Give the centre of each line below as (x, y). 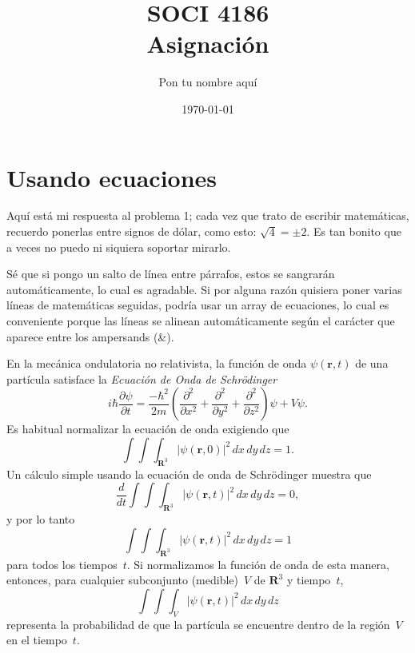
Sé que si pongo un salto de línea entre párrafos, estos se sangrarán (171, 274)
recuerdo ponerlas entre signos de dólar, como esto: (132, 231)
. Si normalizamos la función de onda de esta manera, (258, 564)
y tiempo (309, 580)
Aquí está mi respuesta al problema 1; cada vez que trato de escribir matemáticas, (208, 215)
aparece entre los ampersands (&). (90, 336)
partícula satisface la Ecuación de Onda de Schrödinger (142, 378)
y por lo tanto (41, 519)
